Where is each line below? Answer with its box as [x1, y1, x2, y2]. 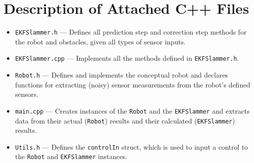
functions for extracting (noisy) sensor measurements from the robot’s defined [15, 79, 251, 89]
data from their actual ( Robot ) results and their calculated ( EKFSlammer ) [15, 115, 235, 125]
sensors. [15, 89, 38, 99]
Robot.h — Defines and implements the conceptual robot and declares [15, 70, 228, 80]
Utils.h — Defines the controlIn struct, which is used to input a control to [15, 141, 248, 152]
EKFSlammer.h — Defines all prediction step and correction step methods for [15, 27, 247, 37]
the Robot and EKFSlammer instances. [15, 151, 128, 162]
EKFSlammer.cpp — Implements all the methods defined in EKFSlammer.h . [15, 53, 239, 63]
